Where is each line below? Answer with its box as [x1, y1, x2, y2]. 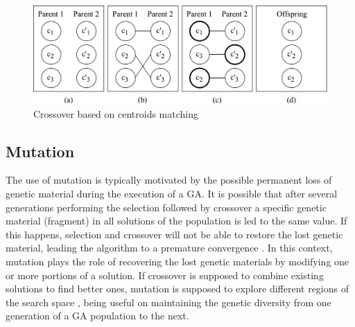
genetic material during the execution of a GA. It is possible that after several [6, 186, 338, 200]
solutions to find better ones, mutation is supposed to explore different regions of [6, 281, 349, 296]
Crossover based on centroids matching [33, 106, 199, 121]
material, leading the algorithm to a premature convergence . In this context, [6, 240, 333, 255]
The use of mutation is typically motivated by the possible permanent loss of [6, 173, 332, 187]
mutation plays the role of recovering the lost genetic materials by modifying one [6, 254, 349, 268]
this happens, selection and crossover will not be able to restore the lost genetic [6, 227, 343, 241]
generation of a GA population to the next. [6, 308, 189, 323]
